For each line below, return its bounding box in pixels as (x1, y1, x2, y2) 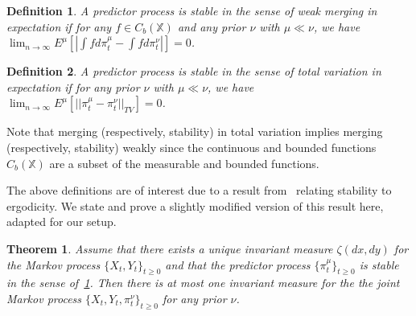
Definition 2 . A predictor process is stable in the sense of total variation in (6, 63, 381, 80)
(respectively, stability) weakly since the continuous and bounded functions (6, 138, 377, 155)
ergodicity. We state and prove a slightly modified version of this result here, (6, 197, 384, 214)
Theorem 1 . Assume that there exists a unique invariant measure (6, 240, 333, 256)
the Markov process (6, 256, 101, 273)
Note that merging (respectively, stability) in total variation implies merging (6, 123, 383, 140)
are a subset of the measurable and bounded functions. (49, 154, 319, 171)
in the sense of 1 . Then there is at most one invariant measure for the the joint (6, 274, 400, 291)
